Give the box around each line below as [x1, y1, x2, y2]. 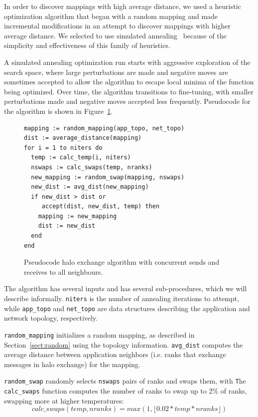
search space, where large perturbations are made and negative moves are [4, 66, 228, 77]
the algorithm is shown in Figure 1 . [4, 105, 113, 116]
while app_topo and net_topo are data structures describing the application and [4, 303, 250, 313]
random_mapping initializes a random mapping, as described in [4, 329, 195, 340]
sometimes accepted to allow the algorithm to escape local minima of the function [4, 76, 254, 87]
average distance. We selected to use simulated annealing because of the [4, 30, 227, 40]
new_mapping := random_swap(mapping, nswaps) [31, 173, 185, 181]
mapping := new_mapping [38, 212, 117, 220]
